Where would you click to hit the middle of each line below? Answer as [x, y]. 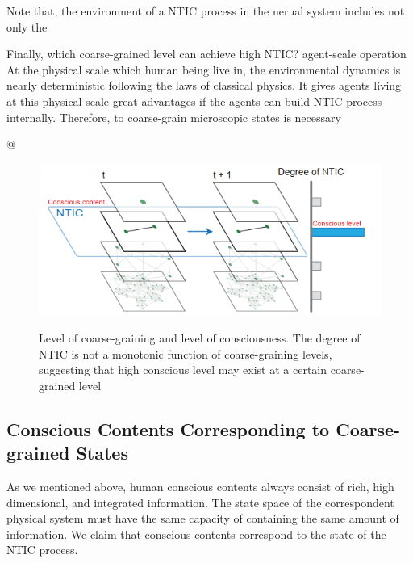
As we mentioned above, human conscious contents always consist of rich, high [200, 486]
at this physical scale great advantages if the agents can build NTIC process [194, 101]
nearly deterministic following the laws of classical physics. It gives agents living [204, 85]
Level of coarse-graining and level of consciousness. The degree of [200, 338]
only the [27, 26]
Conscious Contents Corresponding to [168, 429]
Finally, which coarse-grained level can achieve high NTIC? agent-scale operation [206, 54]
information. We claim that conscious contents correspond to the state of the [196, 534]
